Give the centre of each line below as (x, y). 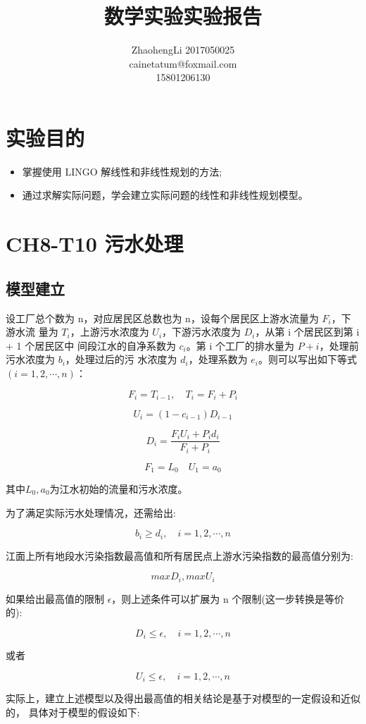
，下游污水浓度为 (202, 332)
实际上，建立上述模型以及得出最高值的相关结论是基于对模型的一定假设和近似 (183, 698)
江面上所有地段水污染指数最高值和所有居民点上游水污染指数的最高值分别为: (179, 555)
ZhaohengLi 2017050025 (183, 50)
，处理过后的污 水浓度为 (121, 359)
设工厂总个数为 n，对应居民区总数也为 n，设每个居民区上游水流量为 (162, 318)
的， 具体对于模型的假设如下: (73, 712)
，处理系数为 (218, 359)
